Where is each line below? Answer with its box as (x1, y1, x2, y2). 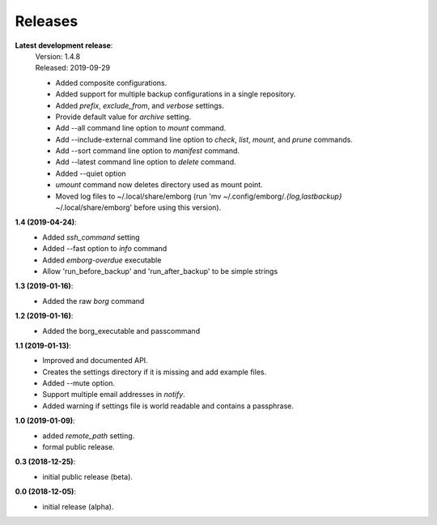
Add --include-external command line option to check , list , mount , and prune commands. (55, 134, 354, 144)
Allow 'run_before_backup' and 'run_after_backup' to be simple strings (42, 266, 278, 275)
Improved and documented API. (42, 356, 149, 365)
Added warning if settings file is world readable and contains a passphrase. (42, 401, 295, 411)
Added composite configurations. (55, 78, 168, 87)
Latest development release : (15, 41, 113, 50)
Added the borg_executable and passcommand (42, 326, 201, 335)
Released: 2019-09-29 (35, 63, 111, 73)
